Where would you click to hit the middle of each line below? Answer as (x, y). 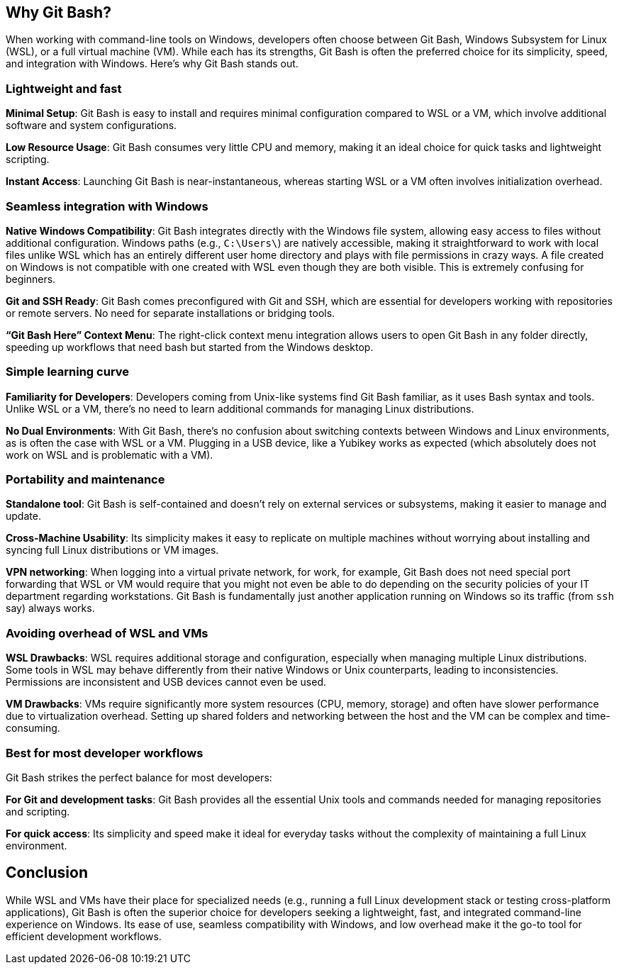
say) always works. (50, 608)
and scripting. (38, 811)
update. (23, 516)
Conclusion (47, 873)
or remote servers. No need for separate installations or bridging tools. (171, 313)
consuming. (33, 728)
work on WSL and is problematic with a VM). (110, 455)
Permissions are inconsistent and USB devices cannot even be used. (166, 682)
